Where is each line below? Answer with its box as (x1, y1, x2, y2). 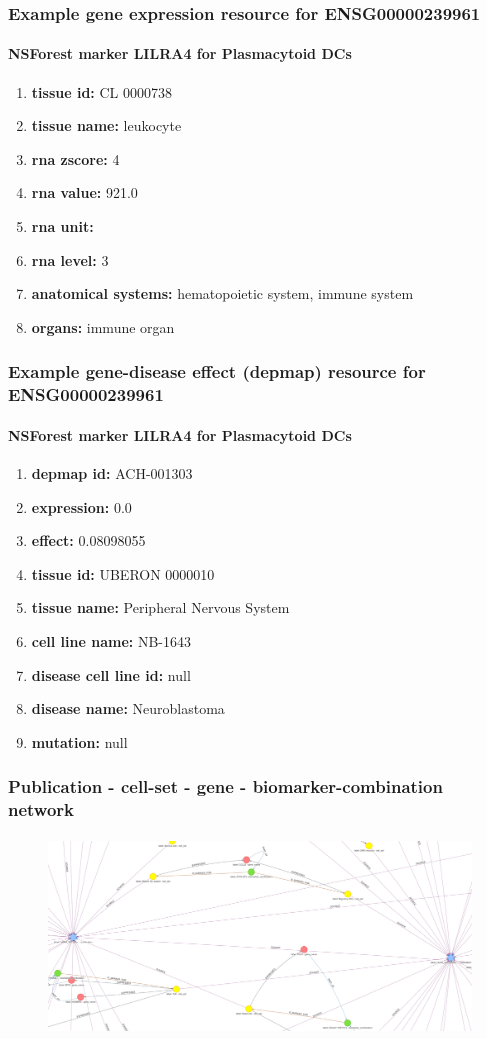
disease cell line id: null (31, 664, 191, 685)
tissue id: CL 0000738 (31, 81, 172, 102)
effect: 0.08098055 (31, 530, 146, 551)
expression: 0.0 (31, 496, 132, 517)
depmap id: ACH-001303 (31, 462, 193, 483)
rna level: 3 (31, 249, 109, 270)
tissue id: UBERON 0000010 (31, 563, 215, 584)
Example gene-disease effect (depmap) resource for (8, 359, 426, 384)
